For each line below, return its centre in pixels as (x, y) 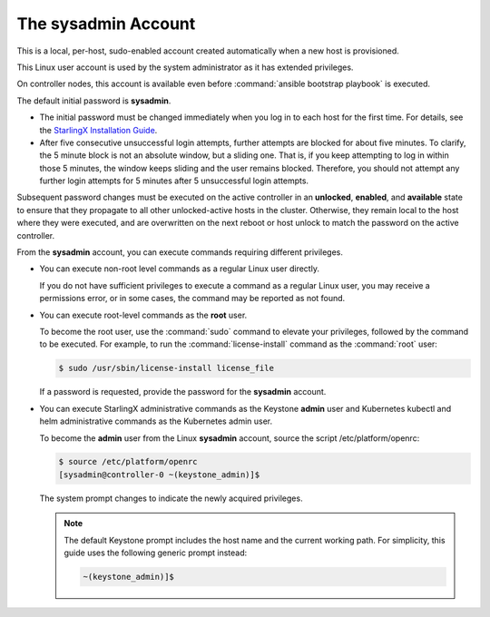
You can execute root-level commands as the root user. (143, 315)
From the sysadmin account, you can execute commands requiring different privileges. (180, 252)
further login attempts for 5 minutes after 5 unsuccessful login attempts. (174, 181)
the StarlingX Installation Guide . (98, 130)
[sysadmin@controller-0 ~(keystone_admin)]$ (159, 475)
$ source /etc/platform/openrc (128, 462)
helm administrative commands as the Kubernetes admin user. (156, 421)
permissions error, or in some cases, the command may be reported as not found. (192, 299)
